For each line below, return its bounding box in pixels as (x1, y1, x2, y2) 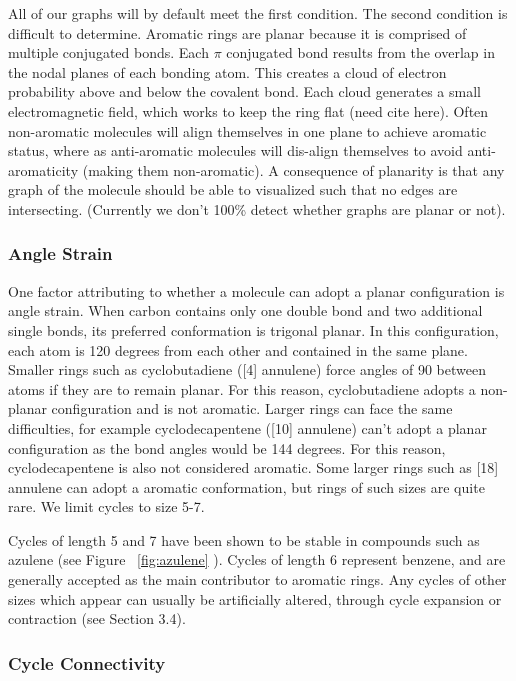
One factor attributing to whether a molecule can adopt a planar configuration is (8, 280, 505, 301)
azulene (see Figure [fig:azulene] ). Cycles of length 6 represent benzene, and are (8, 549, 506, 570)
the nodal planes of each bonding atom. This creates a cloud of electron (8, 61, 447, 82)
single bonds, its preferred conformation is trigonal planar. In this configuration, (8, 319, 499, 340)
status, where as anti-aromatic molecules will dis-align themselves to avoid (8, 140, 463, 161)
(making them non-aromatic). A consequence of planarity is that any (82, 159, 505, 180)
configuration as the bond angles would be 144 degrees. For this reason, (8, 437, 446, 458)
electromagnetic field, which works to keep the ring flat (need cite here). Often (8, 100, 489, 121)
